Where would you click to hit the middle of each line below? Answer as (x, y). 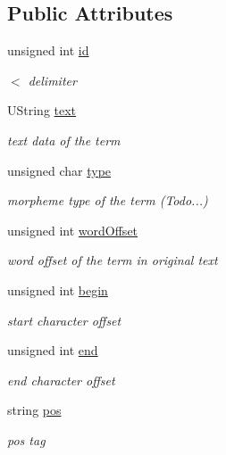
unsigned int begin (58, 290)
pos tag (26, 439)
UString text (42, 110)
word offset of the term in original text (113, 260)
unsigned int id (48, 50)
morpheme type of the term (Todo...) (108, 200)
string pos (34, 410)
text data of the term (64, 140)
